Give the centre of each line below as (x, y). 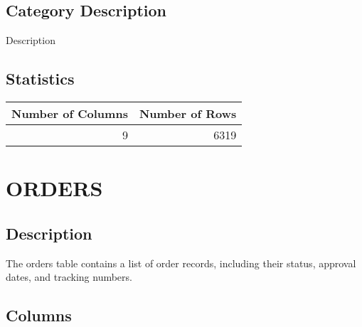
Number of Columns (70, 113)
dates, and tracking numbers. (69, 277)
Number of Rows (188, 113)
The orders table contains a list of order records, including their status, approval (181, 263)
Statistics (40, 79)
